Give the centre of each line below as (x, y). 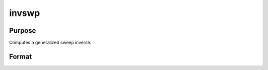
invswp (25, 13)
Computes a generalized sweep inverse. (50, 43)
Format (21, 56)
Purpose (23, 31)
